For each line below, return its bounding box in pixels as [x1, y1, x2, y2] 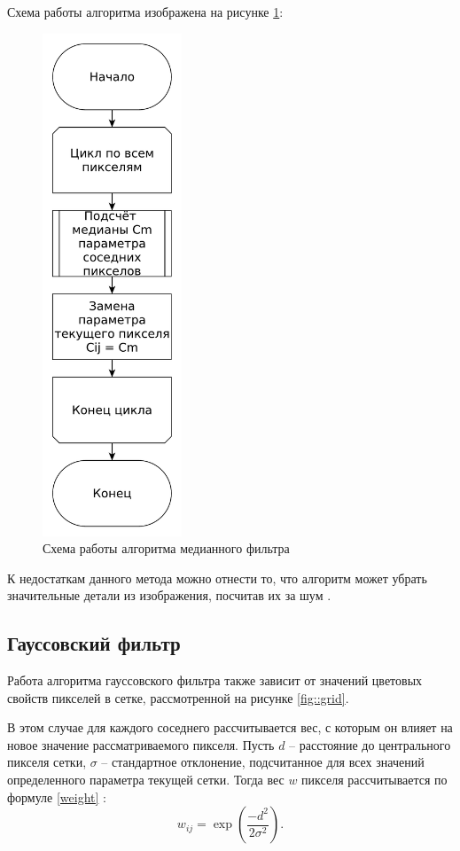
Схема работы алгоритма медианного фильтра [43, 539, 290, 558]
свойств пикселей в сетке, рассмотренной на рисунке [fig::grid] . [7, 688, 349, 707]
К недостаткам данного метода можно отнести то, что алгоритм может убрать [7, 568, 427, 587]
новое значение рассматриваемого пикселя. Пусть [7, 735, 275, 753]
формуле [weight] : [7, 787, 106, 806]
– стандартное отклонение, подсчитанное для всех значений [101, 753, 425, 771]
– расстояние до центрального [289, 735, 451, 753]
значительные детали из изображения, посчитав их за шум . [7, 586, 331, 605]
